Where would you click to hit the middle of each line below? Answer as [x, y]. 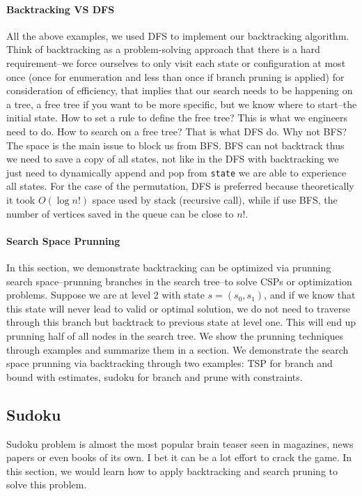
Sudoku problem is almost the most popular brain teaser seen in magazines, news [180, 443]
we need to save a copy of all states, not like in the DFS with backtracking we [173, 159]
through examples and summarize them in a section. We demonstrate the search [178, 349]
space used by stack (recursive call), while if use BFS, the [215, 199]
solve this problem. [47, 484]
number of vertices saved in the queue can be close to [120, 213]
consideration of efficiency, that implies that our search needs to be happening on [180, 90]
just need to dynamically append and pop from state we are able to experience [176, 172]
